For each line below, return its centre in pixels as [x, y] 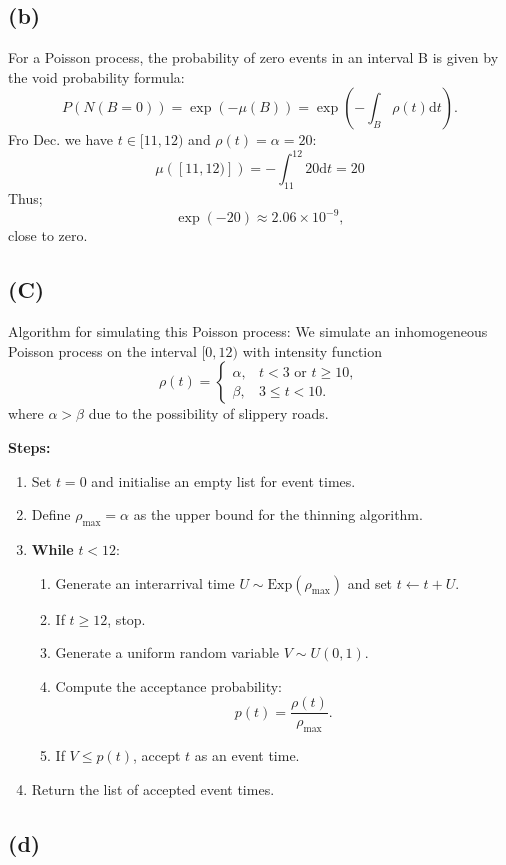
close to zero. [48, 235]
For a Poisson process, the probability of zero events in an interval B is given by [253, 57]
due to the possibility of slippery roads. [208, 413]
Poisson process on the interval [102, 350]
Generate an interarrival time [145, 582]
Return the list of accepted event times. [153, 788]
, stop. [126, 618]
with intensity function [312, 350]
